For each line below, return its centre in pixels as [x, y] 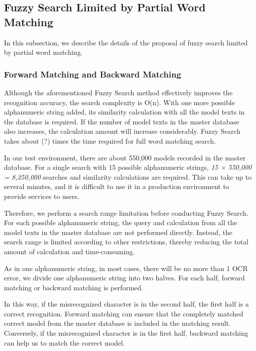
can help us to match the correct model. [65, 342]
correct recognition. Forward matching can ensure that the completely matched [124, 313]
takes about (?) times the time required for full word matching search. [110, 140]
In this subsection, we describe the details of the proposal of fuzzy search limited [126, 42]
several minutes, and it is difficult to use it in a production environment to [117, 186]
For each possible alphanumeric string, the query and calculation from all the [121, 222]
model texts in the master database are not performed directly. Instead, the [118, 232]
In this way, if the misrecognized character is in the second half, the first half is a [127, 304]
